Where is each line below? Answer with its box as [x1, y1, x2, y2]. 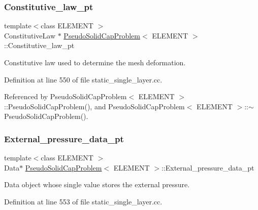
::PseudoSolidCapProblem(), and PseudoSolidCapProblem [4, 101, 185, 111]
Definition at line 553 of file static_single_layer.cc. [4, 196, 163, 206]
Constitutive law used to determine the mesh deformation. [4, 57, 186, 67]
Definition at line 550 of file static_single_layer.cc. [4, 74, 163, 85]
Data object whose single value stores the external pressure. [4, 179, 190, 190]
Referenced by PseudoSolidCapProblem [4, 91, 127, 102]
